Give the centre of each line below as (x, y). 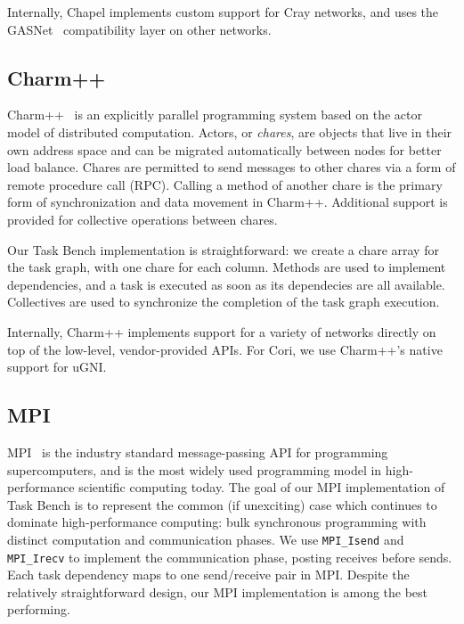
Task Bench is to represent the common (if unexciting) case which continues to (222, 504)
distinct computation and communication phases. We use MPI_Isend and (206, 539)
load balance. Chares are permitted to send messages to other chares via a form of (232, 167)
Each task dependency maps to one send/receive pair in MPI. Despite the (208, 575)
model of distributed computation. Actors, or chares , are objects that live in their (230, 131)
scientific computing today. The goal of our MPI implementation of (262, 487)
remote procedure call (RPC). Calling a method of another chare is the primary (225, 184)
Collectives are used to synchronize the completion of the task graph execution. (224, 302)
